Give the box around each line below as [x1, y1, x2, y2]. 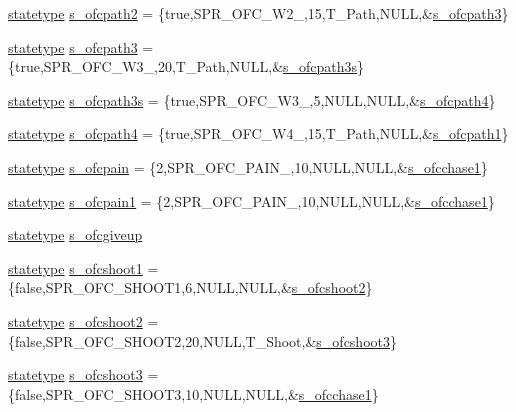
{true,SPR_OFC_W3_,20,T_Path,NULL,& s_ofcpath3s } [8, 56, 365, 77]
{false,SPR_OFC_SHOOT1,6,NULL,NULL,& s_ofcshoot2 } [8, 277, 373, 298]
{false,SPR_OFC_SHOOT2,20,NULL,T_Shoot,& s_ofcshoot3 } [8, 330, 397, 351]
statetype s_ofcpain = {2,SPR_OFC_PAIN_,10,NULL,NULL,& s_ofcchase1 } [8, 156, 488, 177]
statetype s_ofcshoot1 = [8, 257, 159, 278]
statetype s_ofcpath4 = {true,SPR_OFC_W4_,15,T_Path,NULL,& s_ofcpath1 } [8, 123, 509, 144]
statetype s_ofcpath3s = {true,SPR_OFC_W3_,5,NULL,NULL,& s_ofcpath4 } [8, 89, 496, 110]
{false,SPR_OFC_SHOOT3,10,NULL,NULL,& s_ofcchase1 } [8, 383, 379, 404]
